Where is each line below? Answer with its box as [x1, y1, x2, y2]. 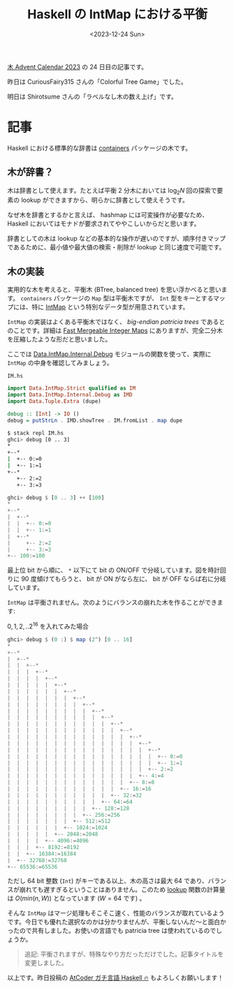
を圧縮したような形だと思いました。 [7, 335, 112, 344]
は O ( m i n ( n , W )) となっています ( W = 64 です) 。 [7, 894, 146, 903]
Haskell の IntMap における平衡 [27, 6, 207, 22]
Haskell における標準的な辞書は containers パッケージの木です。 [7, 144, 192, 152]
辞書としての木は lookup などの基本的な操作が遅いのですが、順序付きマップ [7, 235, 226, 243]
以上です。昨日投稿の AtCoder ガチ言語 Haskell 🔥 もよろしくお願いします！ [7, 973, 224, 982]
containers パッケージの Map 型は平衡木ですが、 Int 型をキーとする [20, 294, 214, 302]
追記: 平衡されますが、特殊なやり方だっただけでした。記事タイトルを [24, 950, 224, 959]
